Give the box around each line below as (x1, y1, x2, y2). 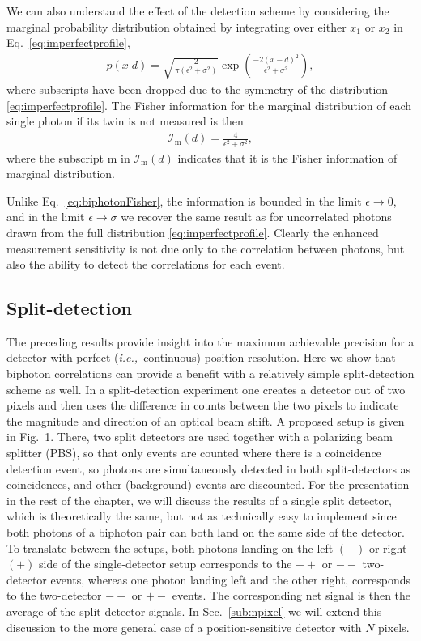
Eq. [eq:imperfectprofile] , (6, 34, 130, 51)
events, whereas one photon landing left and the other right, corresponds (50, 571, 411, 588)
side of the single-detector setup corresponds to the (39, 555, 292, 572)
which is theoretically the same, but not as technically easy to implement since (6, 507, 397, 524)
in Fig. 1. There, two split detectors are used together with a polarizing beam (6, 428, 393, 445)
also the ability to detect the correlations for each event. (6, 256, 285, 273)
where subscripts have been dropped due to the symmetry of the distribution (6, 81, 389, 98)
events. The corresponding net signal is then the (172, 587, 411, 604)
